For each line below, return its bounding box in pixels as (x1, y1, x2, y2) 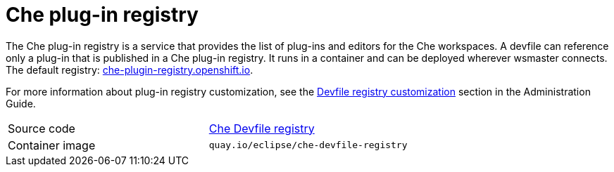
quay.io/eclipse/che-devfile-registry (208, 140, 408, 151)
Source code (8, 121, 75, 135)
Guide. (6, 97, 36, 110)
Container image (8, 138, 96, 152)
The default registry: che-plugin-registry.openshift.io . (6, 63, 253, 76)
